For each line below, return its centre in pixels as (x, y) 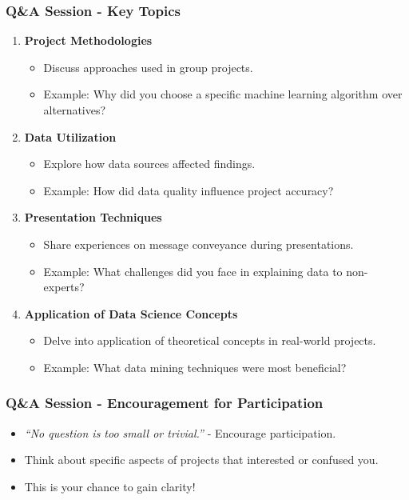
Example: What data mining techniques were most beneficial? (195, 367)
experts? (64, 287)
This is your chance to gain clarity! (110, 486)
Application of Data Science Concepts (131, 313)
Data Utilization (70, 136)
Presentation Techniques (93, 217)
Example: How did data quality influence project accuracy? (189, 190)
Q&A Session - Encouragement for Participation (165, 403)
